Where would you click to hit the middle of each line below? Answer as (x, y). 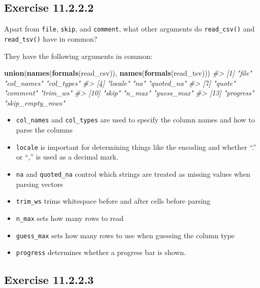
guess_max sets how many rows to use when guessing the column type (125, 235)
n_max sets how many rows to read (70, 218)
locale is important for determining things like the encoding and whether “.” (136, 147)
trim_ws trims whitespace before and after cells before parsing (113, 201)
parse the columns (44, 130)
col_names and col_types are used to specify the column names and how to (135, 120)
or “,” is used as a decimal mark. (67, 157)
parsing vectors (39, 184)
